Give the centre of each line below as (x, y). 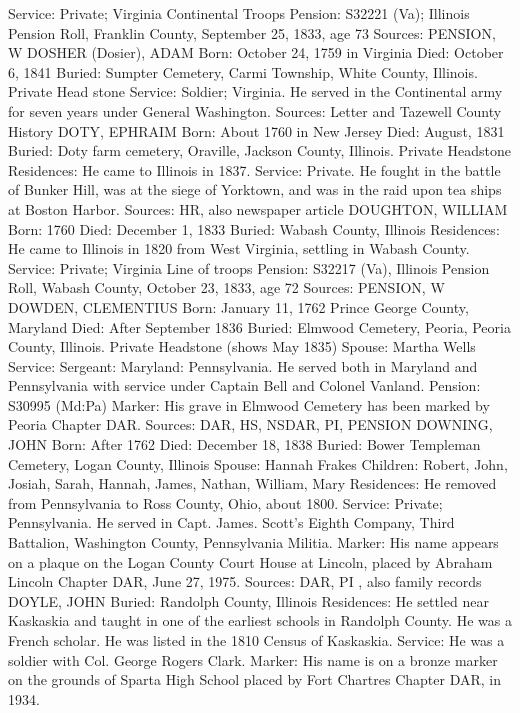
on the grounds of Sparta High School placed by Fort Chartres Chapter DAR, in (254, 679)
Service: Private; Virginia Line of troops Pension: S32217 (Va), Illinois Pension (249, 267)
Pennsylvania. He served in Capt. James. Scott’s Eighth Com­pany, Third (231, 522)
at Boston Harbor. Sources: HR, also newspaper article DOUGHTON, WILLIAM (258, 208)
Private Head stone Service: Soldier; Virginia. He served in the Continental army (255, 91)
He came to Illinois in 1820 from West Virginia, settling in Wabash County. (239, 248)
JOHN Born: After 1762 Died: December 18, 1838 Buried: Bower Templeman (244, 444)
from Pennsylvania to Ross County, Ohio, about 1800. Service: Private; (225, 502)
